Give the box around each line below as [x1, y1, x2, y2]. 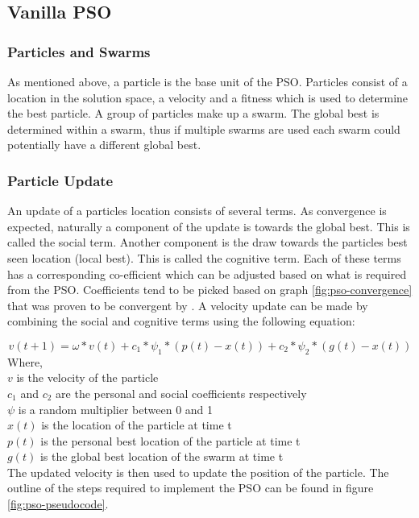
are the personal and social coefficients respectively [56, 384, 307, 401]
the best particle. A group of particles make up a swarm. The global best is [7, 105, 380, 122]
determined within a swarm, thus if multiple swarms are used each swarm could [7, 120, 400, 137]
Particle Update [7, 170, 114, 190]
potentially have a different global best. [7, 136, 201, 153]
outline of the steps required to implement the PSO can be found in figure [7, 479, 374, 496]
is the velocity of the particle [16, 369, 159, 386]
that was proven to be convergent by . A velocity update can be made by [7, 296, 368, 313]
